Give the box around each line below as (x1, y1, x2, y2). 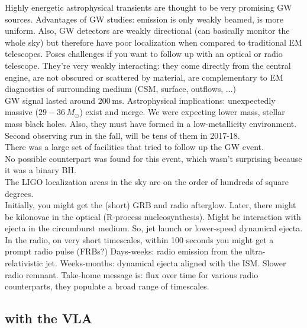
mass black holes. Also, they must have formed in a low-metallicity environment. (5, 117, 297, 129)
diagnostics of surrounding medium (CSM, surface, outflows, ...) (5, 82, 236, 95)
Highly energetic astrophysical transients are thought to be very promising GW (5, 1, 292, 13)
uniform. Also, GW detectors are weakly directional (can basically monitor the (5, 24, 290, 37)
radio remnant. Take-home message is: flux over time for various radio (5, 268, 258, 281)
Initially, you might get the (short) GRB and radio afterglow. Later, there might (5, 199, 296, 211)
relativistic (5, 257, 43, 269)
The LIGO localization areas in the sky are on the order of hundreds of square (5, 175, 289, 187)
